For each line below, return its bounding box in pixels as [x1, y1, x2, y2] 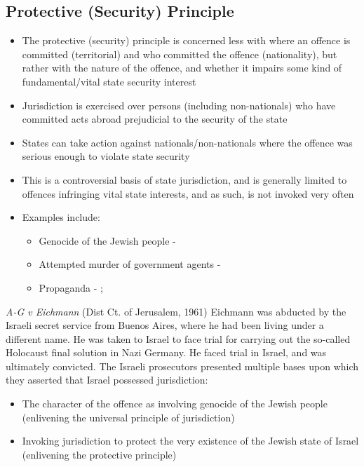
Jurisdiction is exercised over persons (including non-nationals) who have [22, 97, 336, 112]
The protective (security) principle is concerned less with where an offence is [22, 33, 351, 48]
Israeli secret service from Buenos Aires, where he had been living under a [6, 318, 324, 332]
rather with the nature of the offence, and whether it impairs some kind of [22, 60, 342, 75]
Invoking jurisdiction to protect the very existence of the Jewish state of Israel [22, 433, 359, 448]
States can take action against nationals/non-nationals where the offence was [22, 135, 353, 149]
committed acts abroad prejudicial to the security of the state [22, 111, 288, 126]
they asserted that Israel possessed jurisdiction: [6, 372, 208, 387]
